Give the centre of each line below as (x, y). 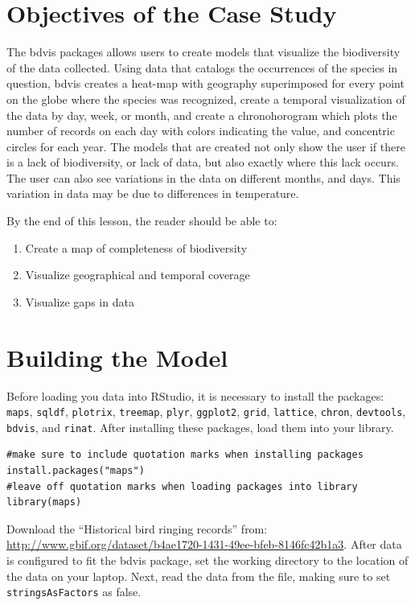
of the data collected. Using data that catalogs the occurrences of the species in (202, 67)
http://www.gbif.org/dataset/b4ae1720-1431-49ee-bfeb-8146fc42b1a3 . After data (204, 544)
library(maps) (44, 502)
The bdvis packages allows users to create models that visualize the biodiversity (203, 52)
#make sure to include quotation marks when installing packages (185, 455)
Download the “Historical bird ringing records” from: (137, 528)
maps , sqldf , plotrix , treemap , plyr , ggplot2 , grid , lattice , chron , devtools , (206, 412)
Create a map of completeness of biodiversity (136, 247)
